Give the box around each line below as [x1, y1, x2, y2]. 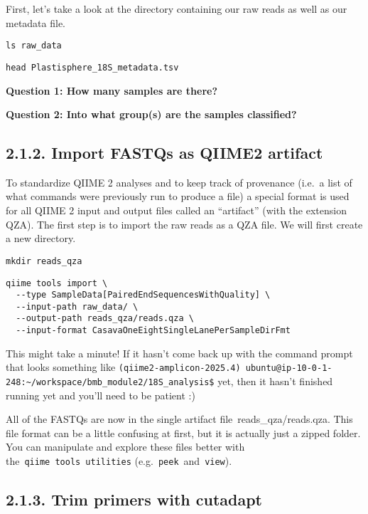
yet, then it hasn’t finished [217, 374, 333, 389]
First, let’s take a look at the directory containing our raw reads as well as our [6, 1, 347, 16]
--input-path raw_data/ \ [16, 301, 139, 312]
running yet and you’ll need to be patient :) [6, 387, 195, 402]
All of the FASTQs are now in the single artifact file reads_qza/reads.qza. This [6, 411, 353, 426]
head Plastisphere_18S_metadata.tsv [6, 62, 179, 73]
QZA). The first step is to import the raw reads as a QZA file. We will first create [6, 216, 363, 231]
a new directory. [6, 231, 76, 246]
